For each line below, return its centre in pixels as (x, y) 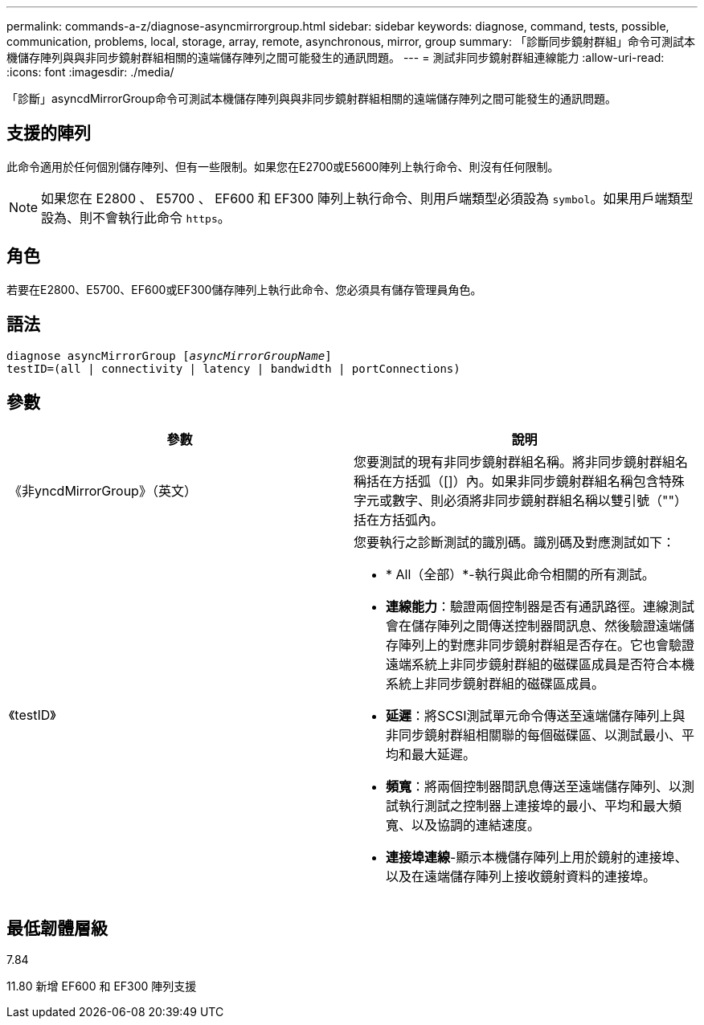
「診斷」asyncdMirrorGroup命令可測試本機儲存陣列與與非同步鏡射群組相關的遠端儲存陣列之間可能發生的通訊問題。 (311, 98)
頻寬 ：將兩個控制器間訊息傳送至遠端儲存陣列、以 (534, 787)
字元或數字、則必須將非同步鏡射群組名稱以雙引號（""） (520, 501)
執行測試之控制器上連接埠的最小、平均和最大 (534, 806)
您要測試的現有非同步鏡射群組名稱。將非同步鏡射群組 (515, 462)
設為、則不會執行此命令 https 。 (136, 217)
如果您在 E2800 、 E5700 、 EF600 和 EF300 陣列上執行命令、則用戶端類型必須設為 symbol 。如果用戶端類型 (367, 198)
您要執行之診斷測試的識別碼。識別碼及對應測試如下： (515, 543)
